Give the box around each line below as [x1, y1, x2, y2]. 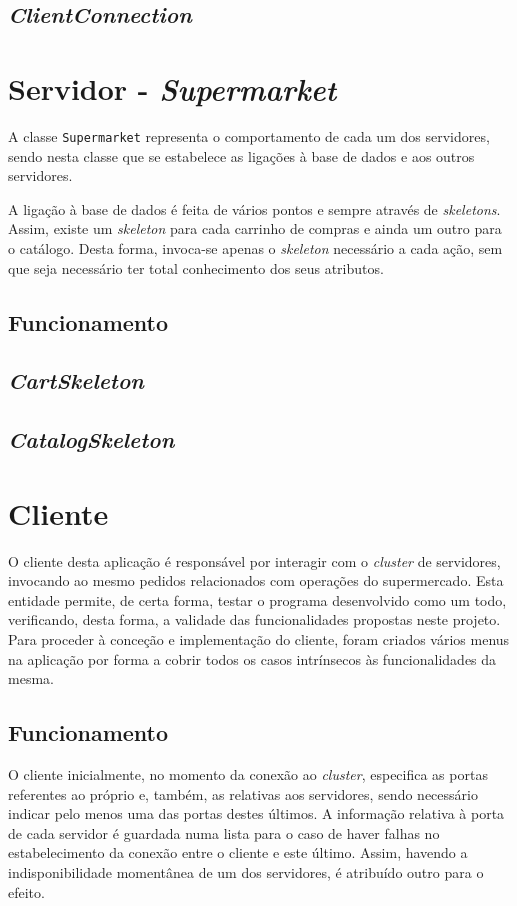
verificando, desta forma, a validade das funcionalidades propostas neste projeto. [8, 609, 501, 630]
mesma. [8, 668, 54, 689]
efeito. [8, 881, 45, 902]
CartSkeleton [8, 365, 144, 396]
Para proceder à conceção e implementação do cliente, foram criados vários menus [8, 628, 510, 649]
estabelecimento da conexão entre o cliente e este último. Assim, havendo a [8, 842, 468, 863]
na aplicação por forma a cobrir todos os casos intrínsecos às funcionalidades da [8, 648, 497, 669]
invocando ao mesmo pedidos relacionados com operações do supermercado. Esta [8, 570, 504, 591]
